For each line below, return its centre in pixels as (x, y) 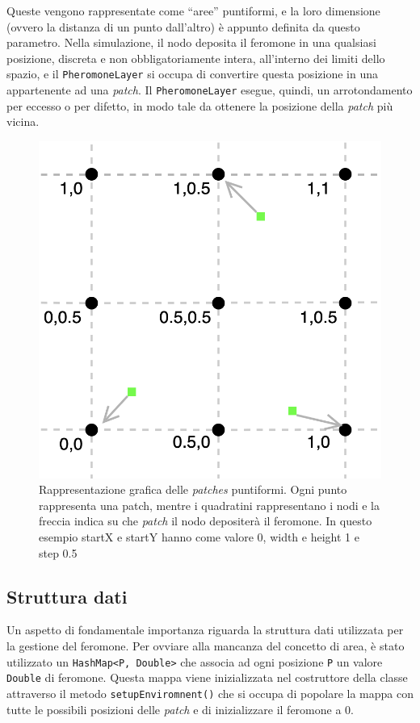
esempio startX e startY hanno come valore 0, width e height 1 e (199, 536)
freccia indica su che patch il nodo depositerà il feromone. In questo (206, 521)
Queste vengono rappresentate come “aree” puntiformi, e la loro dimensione (193, 10)
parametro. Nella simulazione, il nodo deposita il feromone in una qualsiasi (191, 42)
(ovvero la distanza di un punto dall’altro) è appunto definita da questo (183, 26)
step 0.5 (58, 552)
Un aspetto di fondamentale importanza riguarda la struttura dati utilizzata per (205, 630)
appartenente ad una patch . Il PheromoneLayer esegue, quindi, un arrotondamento (210, 90)
